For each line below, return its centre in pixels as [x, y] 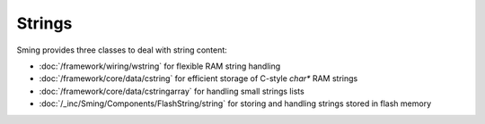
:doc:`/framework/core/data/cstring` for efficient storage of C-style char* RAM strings [198, 79]
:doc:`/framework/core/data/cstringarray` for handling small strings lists [172, 91]
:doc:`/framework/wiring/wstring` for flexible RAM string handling [160, 66]
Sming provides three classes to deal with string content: [122, 50]
